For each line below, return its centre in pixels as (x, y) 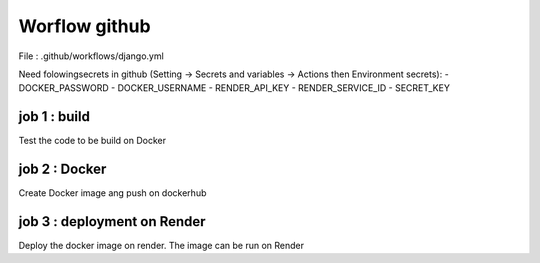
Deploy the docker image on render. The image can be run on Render (161, 246)
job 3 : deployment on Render (112, 221)
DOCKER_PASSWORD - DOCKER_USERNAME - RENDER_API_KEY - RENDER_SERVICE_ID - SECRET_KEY (234, 88)
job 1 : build (54, 116)
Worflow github (84, 26)
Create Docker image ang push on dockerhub (112, 193)
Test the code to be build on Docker (92, 141)
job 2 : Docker (62, 169)
